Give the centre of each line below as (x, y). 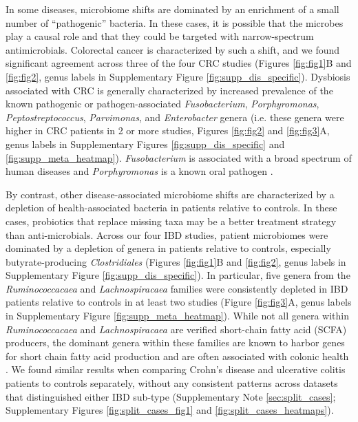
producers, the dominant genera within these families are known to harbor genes (175, 342)
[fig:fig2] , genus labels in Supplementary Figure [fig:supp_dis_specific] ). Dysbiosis (178, 76)
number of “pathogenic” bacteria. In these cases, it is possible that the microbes (175, 22)
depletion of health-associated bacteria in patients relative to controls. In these (171, 208)
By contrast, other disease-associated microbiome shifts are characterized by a (170, 194)
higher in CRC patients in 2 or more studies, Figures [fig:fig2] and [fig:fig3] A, (168, 130)
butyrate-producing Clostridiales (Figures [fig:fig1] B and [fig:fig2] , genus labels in (176, 261)
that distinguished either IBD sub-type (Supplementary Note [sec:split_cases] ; (171, 396)
